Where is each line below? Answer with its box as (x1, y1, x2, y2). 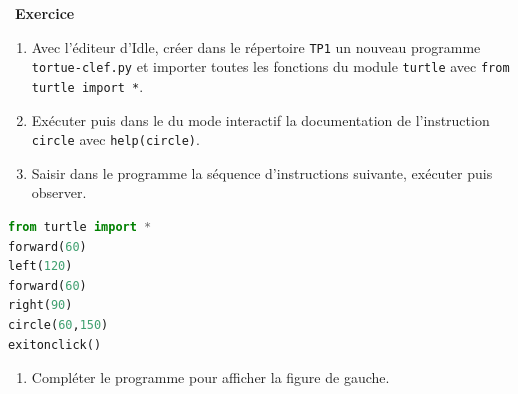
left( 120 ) (8, 259, 73, 274)
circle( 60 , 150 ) (8, 317, 109, 332)
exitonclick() (8, 337, 102, 352)
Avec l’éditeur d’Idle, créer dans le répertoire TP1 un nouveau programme (31, 36, 481, 57)
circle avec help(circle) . (31, 129, 200, 150)
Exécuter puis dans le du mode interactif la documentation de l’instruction (31, 109, 490, 130)
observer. (31, 182, 87, 203)
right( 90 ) (8, 298, 73, 313)
